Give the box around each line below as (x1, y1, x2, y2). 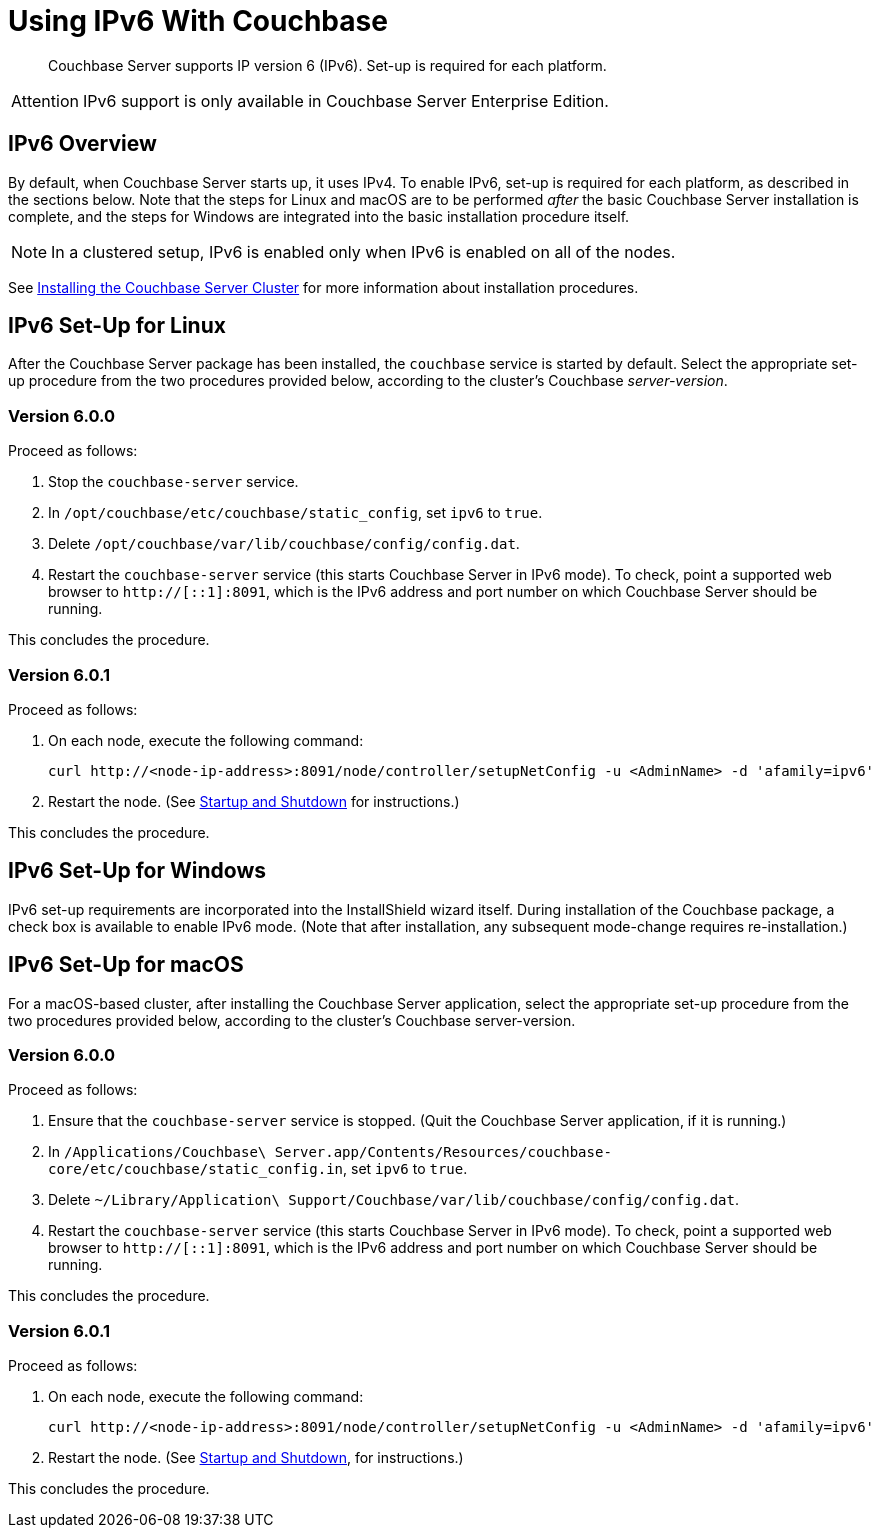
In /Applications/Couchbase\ (48, 1143, 267, 1161)
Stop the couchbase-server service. (48, 473, 299, 491)
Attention (11, 90, 79, 111)
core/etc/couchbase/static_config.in (48, 1161, 344, 1178)
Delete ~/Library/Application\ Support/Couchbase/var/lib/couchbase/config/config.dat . (48, 1191, 740, 1209)
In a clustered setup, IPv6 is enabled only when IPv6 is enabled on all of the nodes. (51, 241, 676, 262)
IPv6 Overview (8, 131, 157, 157)
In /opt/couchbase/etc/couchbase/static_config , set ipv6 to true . (48, 504, 543, 522)
